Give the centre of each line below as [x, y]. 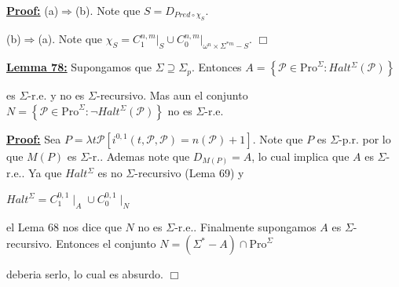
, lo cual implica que [300, 156]
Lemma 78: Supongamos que [79, 67]
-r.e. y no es [56, 95]
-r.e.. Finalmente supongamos [245, 226]
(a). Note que [70, 39]
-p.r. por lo [365, 138]
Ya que [45, 173]
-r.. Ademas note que [139, 156]
